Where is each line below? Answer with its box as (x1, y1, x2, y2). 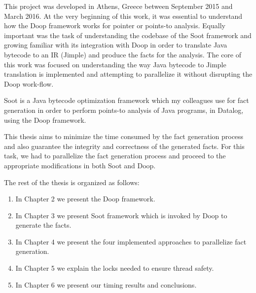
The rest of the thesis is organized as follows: (4, 177, 140, 187)
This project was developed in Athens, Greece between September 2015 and (4, 1, 233, 11)
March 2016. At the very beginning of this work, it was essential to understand (4, 10, 243, 21)
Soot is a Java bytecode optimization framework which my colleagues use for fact (4, 95, 249, 105)
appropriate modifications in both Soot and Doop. (4, 160, 156, 170)
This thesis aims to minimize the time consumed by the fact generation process (4, 131, 244, 142)
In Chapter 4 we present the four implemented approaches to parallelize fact (15, 236, 247, 246)
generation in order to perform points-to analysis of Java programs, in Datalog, (4, 104, 244, 115)
